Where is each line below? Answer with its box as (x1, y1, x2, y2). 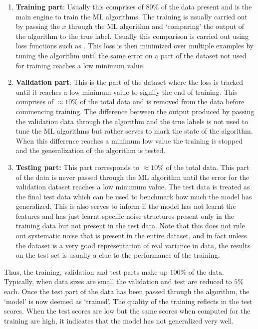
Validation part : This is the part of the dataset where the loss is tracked (15, 77, 244, 87)
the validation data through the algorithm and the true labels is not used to (15, 116, 249, 126)
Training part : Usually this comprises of (15, 1, 144, 11)
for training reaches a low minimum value (15, 60, 143, 70)
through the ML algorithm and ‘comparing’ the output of (68, 21, 245, 31)
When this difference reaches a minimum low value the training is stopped (15, 135, 243, 146)
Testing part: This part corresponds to (15, 162, 139, 172)
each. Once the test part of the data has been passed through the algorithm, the (4, 286, 250, 297)
